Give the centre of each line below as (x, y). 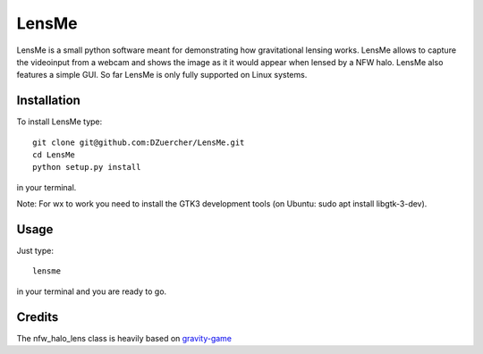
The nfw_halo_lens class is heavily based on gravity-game (124, 338)
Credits (38, 317)
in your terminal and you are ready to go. (92, 291)
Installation (48, 101)
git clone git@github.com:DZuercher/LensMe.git (139, 142)
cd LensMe (54, 155)
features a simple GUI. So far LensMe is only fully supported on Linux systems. (162, 75)
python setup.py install (87, 167)
